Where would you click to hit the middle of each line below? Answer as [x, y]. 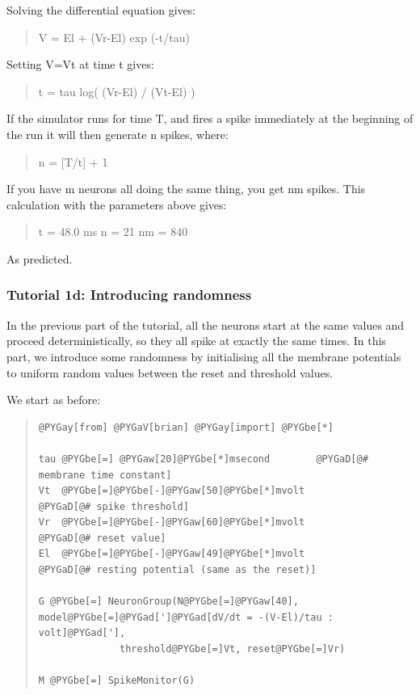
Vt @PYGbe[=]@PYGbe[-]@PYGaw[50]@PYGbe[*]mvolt [172, 491]
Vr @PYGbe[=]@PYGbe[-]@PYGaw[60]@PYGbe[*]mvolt [172, 522]
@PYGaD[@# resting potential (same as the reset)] [177, 570]
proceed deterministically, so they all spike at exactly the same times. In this [196, 341]
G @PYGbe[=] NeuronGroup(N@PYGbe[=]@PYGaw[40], [168, 602]
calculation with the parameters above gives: [117, 204]
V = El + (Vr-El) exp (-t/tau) [114, 37]
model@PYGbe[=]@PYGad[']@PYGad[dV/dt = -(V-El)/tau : [186, 617]
